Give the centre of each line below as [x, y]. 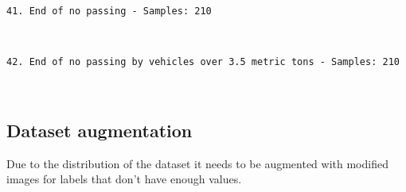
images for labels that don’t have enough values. [124, 179]
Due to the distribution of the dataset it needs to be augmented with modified [197, 163]
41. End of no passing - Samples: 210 [109, 11]
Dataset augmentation [100, 130]
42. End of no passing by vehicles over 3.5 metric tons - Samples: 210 [203, 62]
